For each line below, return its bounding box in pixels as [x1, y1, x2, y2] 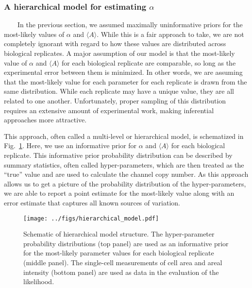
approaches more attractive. [4, 115, 87, 125]
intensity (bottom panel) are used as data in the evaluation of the [23, 267, 219, 277]
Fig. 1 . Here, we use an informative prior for [4, 140, 137, 151]
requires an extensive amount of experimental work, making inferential [4, 105, 214, 115]
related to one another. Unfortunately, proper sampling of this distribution [4, 95, 226, 105]
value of [4, 57, 27, 68]
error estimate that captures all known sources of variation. [4, 197, 180, 207]
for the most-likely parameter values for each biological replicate [23, 248, 214, 258]
